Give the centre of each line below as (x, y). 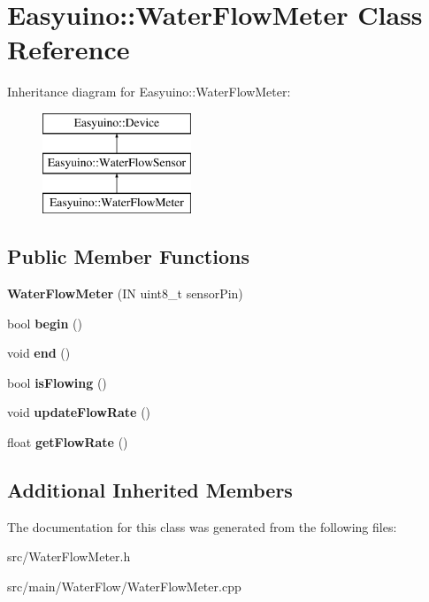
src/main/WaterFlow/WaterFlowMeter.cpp (124, 587)
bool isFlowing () (57, 382)
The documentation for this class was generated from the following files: (202, 526)
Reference (69, 49)
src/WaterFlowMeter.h (69, 556)
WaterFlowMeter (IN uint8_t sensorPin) (125, 293)
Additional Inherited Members (150, 490)
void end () (39, 353)
